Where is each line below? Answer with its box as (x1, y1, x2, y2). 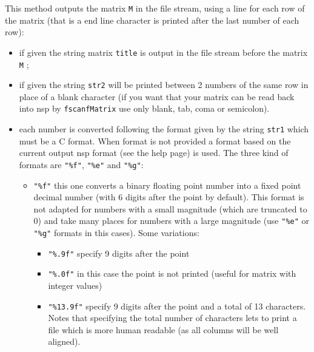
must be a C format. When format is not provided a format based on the (19, 134, 291, 147)
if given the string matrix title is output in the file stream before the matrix (19, 46, 308, 58)
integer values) (48, 279, 102, 292)
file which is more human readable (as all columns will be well (48, 323, 279, 336)
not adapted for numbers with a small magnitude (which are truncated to (33, 202, 307, 215)
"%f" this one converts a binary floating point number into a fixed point (33, 178, 301, 191)
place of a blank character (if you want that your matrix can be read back (19, 90, 295, 103)
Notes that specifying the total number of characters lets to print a (48, 311, 297, 324)
